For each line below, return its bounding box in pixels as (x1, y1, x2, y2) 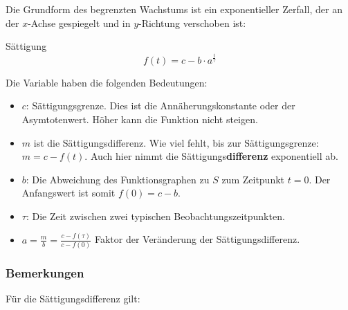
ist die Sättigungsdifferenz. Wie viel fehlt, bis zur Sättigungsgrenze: (33, 135, 319, 149)
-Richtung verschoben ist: (138, 15, 246, 30)
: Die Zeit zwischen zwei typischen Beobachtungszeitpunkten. (26, 208, 285, 223)
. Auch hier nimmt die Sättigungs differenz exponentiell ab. (84, 149, 338, 163)
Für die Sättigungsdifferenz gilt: (6, 291, 140, 306)
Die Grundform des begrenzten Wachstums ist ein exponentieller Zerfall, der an (6, 2, 342, 16)
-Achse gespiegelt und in (28, 15, 131, 30)
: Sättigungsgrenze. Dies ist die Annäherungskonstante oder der (26, 98, 295, 113)
